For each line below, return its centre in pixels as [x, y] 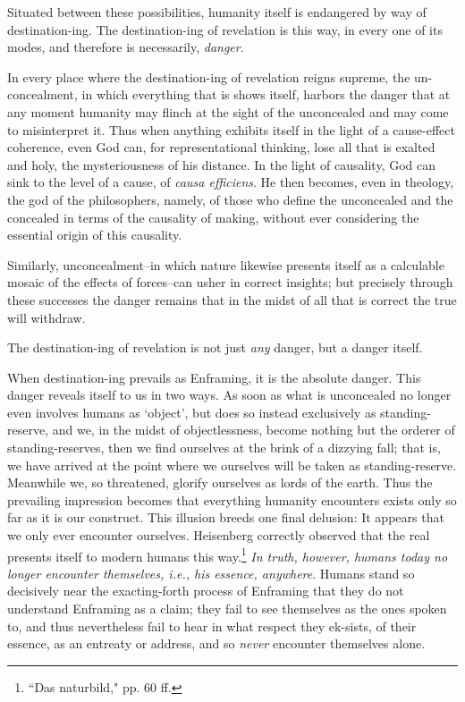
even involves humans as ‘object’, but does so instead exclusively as [192, 412]
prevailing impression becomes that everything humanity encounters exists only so [232, 499]
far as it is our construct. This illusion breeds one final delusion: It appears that [226, 517]
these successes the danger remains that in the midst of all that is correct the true [232, 299]
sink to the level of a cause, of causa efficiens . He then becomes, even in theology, [231, 182]
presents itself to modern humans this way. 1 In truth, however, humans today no [228, 554]
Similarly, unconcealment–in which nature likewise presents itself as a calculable [226, 264]
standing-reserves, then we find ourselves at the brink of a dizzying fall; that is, [224, 448]
